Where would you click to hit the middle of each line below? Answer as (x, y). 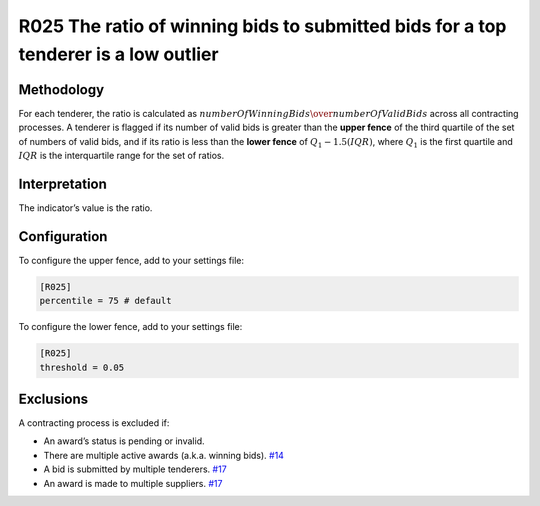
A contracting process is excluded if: (94, 423)
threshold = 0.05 (82, 367)
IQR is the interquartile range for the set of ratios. (121, 156)
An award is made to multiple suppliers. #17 (133, 483)
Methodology (61, 89)
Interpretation (62, 183)
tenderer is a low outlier (118, 54)
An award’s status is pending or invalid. (124, 441)
